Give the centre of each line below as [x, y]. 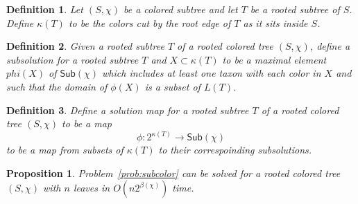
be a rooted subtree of [295, 9]
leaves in [92, 188]
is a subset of [172, 86]
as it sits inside [275, 22]
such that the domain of [57, 86]
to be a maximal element [274, 59]
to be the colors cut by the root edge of [150, 22]
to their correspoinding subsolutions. [235, 150]
